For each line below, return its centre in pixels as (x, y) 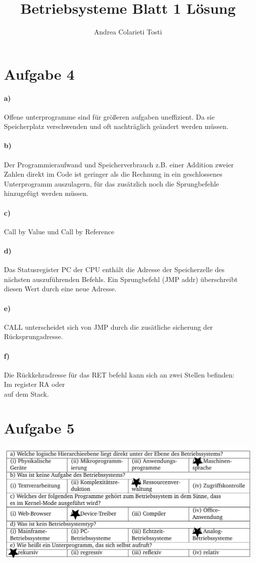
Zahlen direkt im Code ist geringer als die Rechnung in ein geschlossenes (113, 174)
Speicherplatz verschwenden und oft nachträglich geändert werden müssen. (116, 126)
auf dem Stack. (27, 394)
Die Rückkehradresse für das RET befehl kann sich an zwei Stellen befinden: (119, 374)
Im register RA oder (34, 384)
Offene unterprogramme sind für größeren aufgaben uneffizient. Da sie (109, 116)
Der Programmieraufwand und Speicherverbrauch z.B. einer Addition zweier (119, 164)
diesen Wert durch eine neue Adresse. (60, 289)
